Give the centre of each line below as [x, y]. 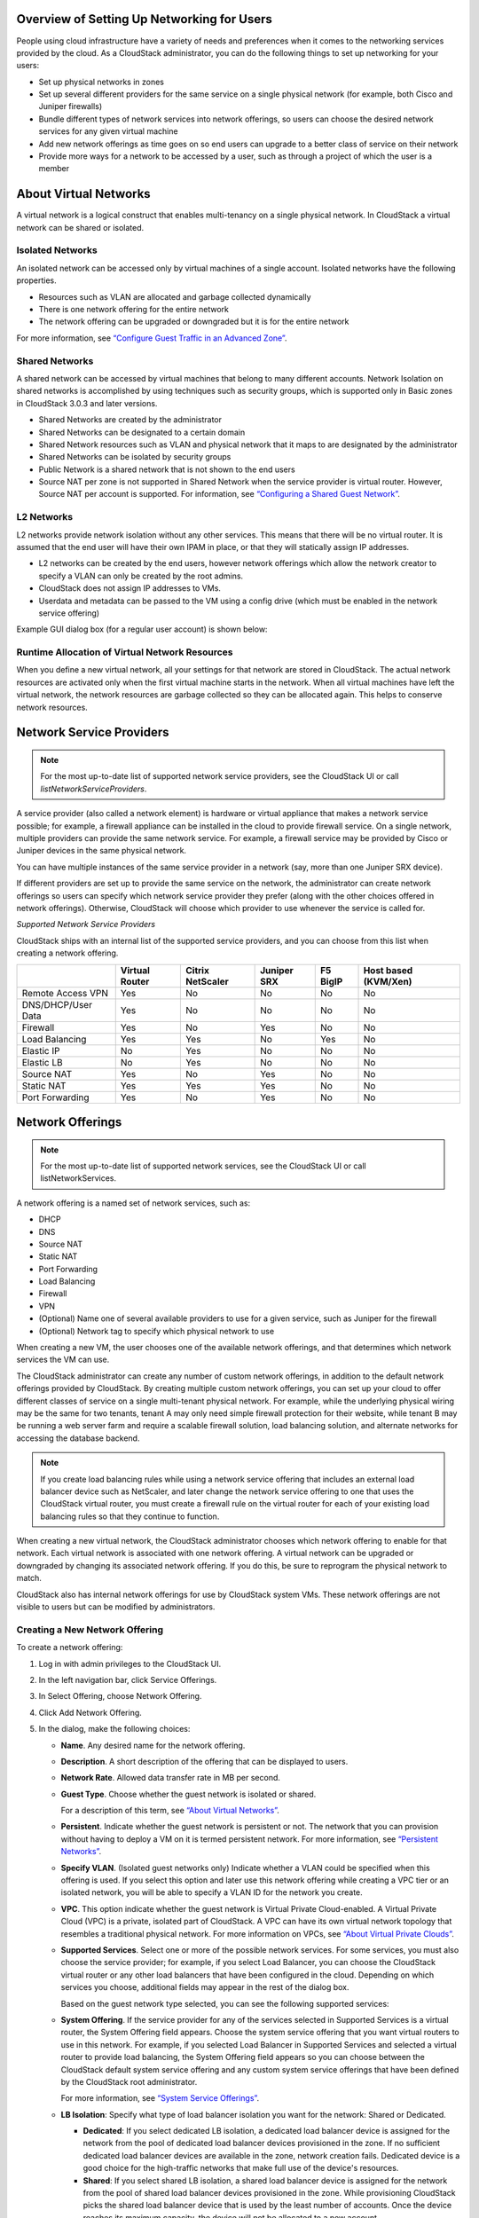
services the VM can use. [63, 1360]
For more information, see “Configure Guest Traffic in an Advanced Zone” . [152, 338]
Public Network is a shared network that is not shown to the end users [167, 469]
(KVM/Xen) [388, 981]
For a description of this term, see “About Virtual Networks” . [170, 1811]
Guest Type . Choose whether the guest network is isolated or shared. [188, 1794]
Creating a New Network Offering [90, 1630]
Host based [388, 970]
